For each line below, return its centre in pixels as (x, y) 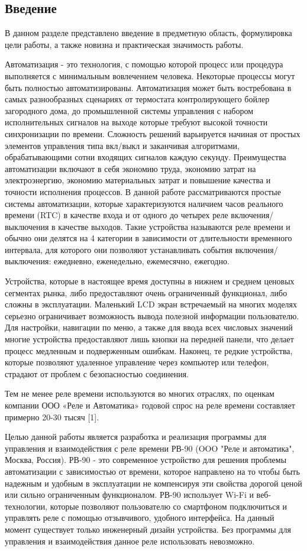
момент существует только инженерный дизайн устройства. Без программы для (148, 529)
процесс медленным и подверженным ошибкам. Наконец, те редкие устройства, (149, 350)
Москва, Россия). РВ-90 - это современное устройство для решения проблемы (146, 460)
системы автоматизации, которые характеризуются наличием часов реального (144, 203)
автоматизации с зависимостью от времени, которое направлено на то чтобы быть (152, 471)
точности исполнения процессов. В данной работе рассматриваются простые (143, 191)
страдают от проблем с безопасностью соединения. (97, 373)
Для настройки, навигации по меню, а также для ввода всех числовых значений (149, 327)
